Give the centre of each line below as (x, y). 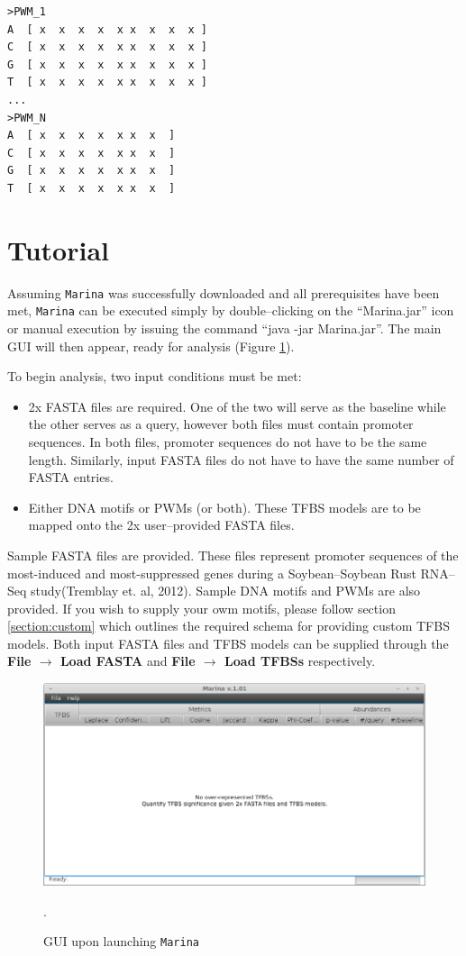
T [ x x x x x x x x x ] (107, 82)
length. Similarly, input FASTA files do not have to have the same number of (241, 459)
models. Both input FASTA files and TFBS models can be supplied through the (228, 643)
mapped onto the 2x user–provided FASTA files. (161, 525)
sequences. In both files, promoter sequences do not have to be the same (228, 441)
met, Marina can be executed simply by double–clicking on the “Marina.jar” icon (231, 310)
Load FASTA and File (128, 661)
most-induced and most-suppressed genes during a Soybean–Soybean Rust (212, 573)
